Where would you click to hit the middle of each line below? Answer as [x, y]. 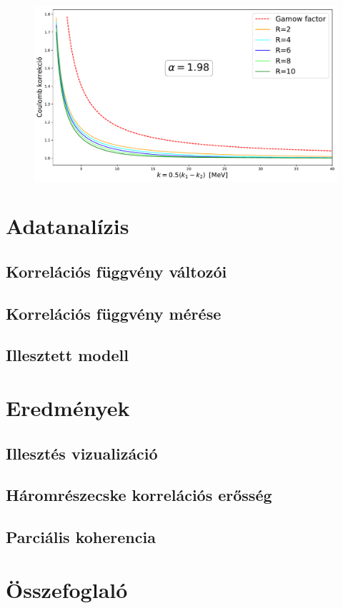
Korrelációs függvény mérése [114, 313]
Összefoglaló [67, 589]
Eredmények [68, 408]
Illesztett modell [67, 355]
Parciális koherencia [81, 537]
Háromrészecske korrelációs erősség [139, 495]
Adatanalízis [68, 226]
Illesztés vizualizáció [82, 453]
